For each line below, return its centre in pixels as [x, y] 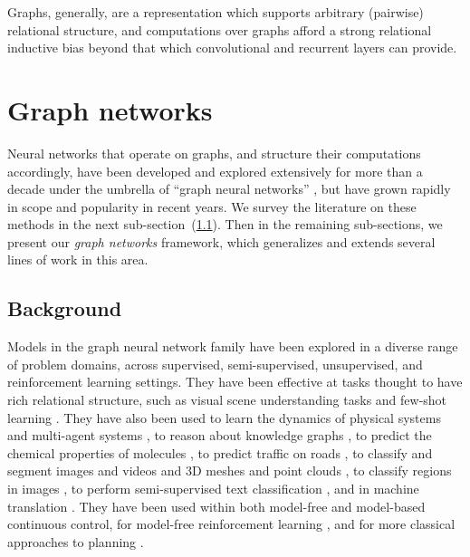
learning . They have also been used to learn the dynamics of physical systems [224, 417]
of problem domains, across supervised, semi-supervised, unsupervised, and [215, 364]
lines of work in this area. [78, 259]
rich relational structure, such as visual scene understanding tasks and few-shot [227, 400]
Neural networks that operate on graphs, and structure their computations [214, 153]
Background [65, 308]
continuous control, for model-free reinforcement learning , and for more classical [231, 524]
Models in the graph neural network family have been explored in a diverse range [233, 346]
